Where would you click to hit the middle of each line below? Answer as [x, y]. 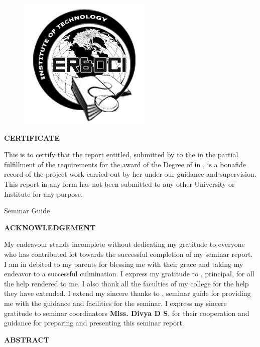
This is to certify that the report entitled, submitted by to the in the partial [121, 154]
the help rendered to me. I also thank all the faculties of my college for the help [126, 283]
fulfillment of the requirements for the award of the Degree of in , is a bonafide [125, 164]
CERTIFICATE [32, 137]
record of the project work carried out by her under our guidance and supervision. [130, 174]
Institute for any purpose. [43, 194]
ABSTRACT [27, 339]
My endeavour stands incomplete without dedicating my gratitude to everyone [124, 244]
